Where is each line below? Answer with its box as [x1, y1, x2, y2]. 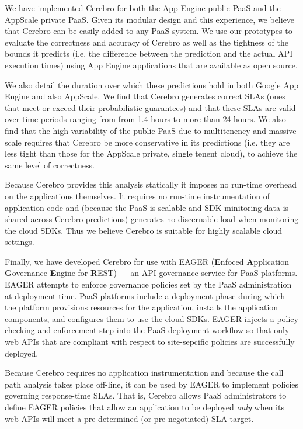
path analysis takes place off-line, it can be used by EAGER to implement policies [5, 378, 299, 390]
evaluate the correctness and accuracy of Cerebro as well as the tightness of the [5, 36, 288, 48]
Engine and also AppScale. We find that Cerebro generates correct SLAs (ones [5, 90, 285, 102]
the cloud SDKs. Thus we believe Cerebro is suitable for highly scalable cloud [5, 224, 283, 236]
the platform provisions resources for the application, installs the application [5, 301, 278, 313]
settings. [5, 236, 34, 248]
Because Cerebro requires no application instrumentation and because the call [5, 366, 284, 379]
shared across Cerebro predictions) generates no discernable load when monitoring [5, 213, 299, 225]
